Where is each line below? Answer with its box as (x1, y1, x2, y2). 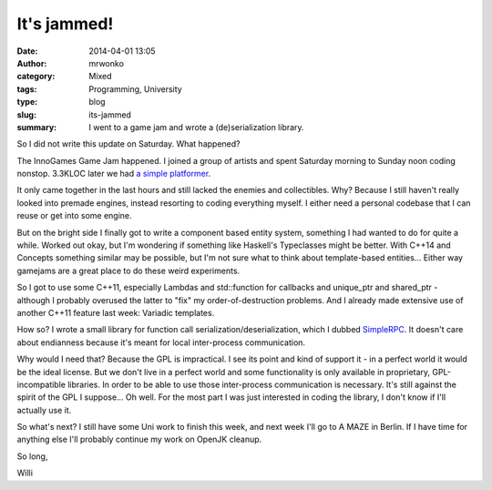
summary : (16, 121, 57, 132)
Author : (16, 57, 47, 68)
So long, (16, 451, 48, 462)
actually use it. (16, 404, 72, 415)
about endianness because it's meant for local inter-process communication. (16, 337, 305, 348)
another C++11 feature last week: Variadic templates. (16, 307, 215, 318)
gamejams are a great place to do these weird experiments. (16, 265, 241, 276)
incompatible (16, 379, 66, 390)
